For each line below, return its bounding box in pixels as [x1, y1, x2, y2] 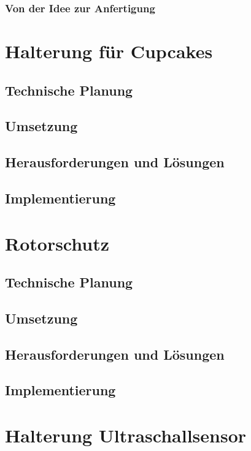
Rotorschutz [5, 230, 109, 256]
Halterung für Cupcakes [5, 39, 213, 64]
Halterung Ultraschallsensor [5, 423, 247, 448]
